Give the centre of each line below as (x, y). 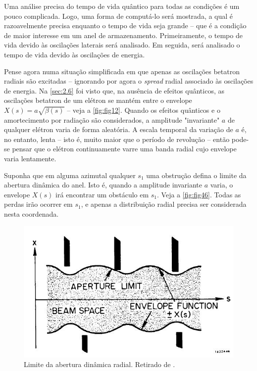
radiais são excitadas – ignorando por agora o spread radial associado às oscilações (129, 81)
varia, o (222, 185)
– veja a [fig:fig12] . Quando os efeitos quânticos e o (144, 110)
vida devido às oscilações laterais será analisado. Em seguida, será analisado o (122, 45)
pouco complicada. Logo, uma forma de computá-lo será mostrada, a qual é (119, 16)
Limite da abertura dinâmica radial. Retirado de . (100, 364)
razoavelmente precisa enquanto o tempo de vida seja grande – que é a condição (125, 25)
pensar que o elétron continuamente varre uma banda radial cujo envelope (124, 149)
